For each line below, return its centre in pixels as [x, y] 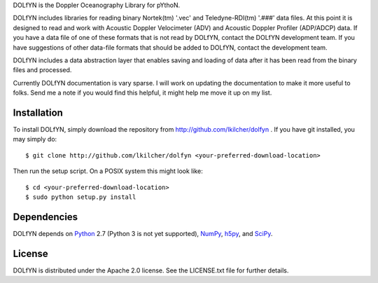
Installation [38, 112]
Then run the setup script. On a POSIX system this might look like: [108, 171]
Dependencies [45, 217]
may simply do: [35, 139]
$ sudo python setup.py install [81, 197]
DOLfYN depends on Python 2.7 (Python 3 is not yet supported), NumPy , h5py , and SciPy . [143, 233]
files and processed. [42, 70]
